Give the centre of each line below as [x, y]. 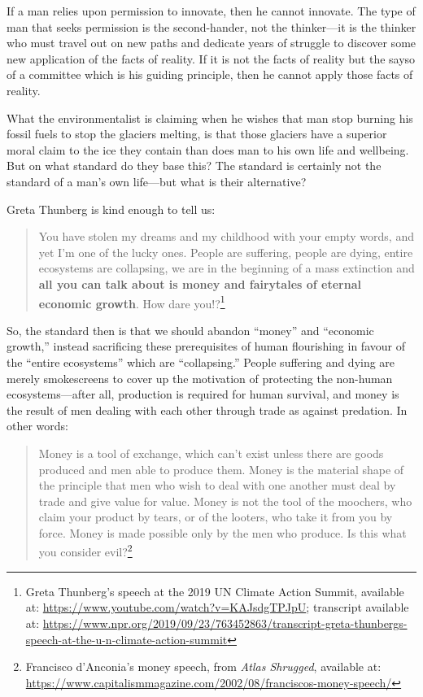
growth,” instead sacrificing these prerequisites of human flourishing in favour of [206, 346]
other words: [37, 426]
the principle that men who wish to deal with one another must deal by [217, 485]
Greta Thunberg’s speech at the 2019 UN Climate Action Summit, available [215, 591]
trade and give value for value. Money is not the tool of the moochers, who [225, 501]
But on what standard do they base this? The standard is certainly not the [194, 166]
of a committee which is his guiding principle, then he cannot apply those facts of [210, 74]
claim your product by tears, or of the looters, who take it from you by [216, 517]
